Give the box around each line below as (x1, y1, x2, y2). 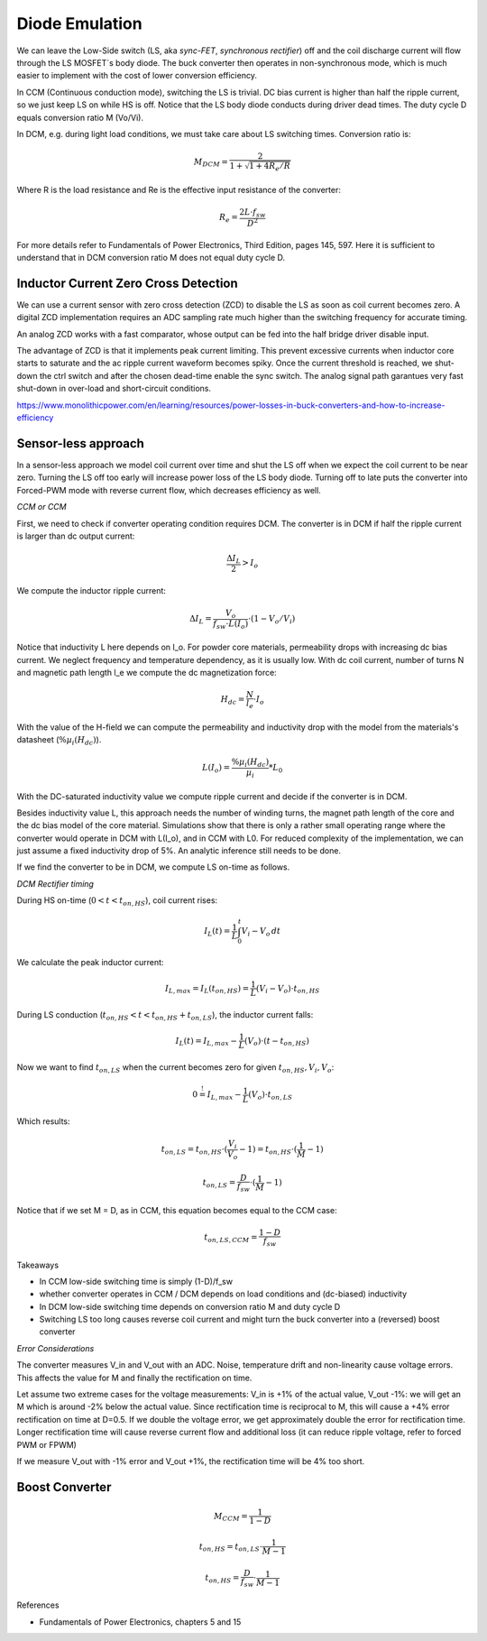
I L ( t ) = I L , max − (175, 1036, 238, 1048)
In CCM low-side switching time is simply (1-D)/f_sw (39, 1276, 234, 1286)
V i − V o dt (241, 926, 281, 938)
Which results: (16, 1115, 71, 1127)
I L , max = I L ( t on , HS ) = (164, 983, 250, 996)
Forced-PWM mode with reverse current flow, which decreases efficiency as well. (16, 484, 322, 495)
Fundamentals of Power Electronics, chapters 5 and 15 (39, 1616, 242, 1627)
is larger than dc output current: (16, 530, 135, 541)
